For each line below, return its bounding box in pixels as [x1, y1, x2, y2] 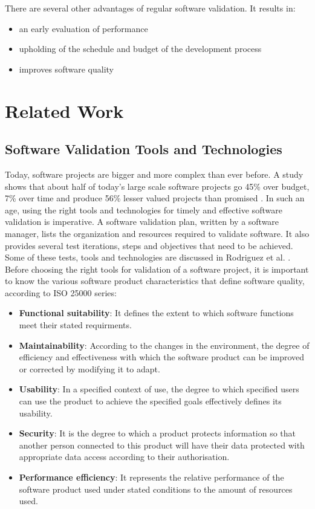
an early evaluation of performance [19, 22, 148, 34]
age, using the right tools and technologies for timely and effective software [5, 203, 282, 216]
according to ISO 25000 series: [5, 286, 117, 299]
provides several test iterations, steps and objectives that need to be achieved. [5, 239, 293, 251]
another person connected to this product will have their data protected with [19, 438, 305, 451]
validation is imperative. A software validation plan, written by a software [5, 215, 279, 228]
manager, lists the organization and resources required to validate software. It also [5, 227, 310, 239]
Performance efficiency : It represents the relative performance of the [19, 471, 284, 484]
